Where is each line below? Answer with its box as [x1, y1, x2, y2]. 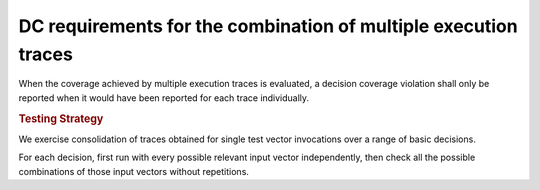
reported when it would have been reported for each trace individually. [18, 91, 310, 104]
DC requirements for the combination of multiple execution [18, 15, 519, 37]
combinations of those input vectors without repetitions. [18, 165, 250, 177]
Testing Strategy [18, 111, 104, 125]
